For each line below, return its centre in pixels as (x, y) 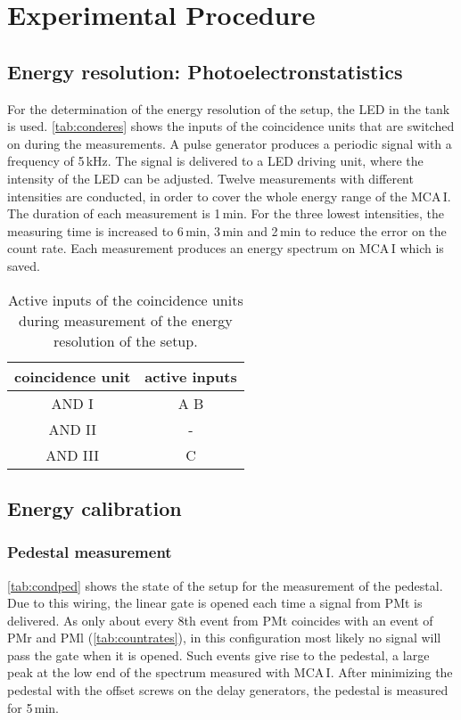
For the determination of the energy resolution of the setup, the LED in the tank (229, 108)
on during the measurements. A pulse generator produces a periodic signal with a (230, 143)
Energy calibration (95, 507)
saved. (24, 265)
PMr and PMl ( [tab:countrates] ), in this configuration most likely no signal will (224, 638)
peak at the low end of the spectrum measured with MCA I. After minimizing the (230, 672)
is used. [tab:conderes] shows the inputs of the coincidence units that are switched (231, 126)
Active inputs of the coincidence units (125, 299)
